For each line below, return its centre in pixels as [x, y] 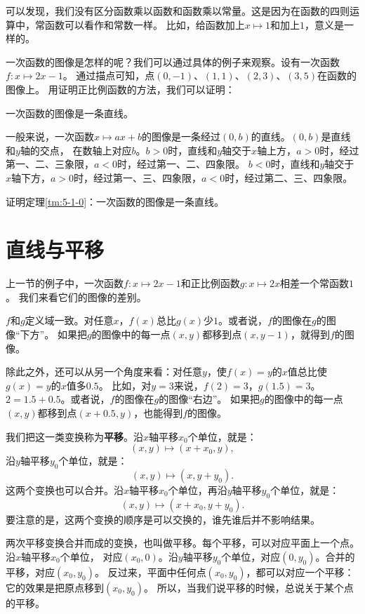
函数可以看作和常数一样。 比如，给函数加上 [145, 24]
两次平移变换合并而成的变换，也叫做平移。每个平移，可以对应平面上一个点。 [182, 543]
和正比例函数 [210, 283]
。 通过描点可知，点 [109, 75]
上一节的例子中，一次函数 [65, 283]
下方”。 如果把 [53, 334]
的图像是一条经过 [181, 136]
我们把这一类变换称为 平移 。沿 [74, 436]
